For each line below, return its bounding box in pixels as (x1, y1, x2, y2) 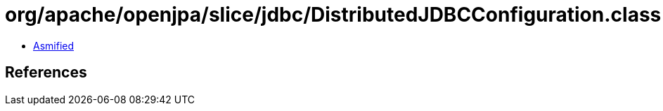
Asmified (33, 39, 75, 52)
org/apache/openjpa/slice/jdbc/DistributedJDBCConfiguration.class (5, 3, 662, 27)
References (5, 64, 87, 82)
